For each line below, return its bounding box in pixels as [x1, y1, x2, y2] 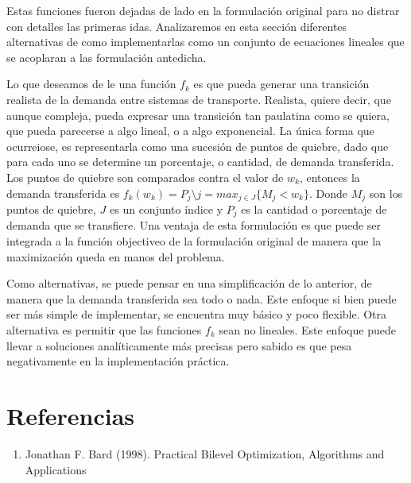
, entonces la [299, 168, 360, 185]
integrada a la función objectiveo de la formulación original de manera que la [6, 233, 382, 249]
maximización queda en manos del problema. [6, 248, 225, 265]
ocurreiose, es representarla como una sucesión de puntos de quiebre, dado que [6, 137, 389, 154]
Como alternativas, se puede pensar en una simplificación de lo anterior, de [6, 275, 372, 292]
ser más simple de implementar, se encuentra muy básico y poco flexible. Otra [6, 306, 387, 323]
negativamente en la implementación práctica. [6, 353, 230, 369]
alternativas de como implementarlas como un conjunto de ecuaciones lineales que [6, 33, 405, 50]
